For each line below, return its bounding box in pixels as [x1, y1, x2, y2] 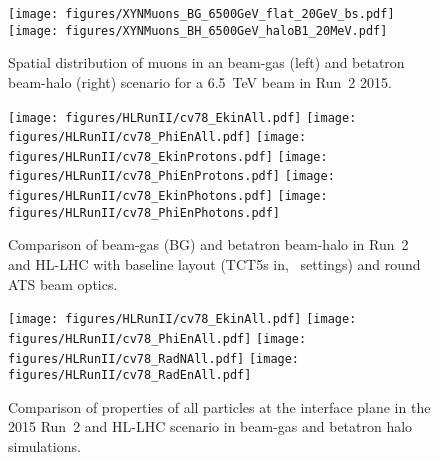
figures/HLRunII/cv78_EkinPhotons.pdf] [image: [8, 189, 328, 204]
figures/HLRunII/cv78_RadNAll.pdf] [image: [8, 351, 300, 366]
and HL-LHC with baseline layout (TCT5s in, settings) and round [8, 254, 421, 275]
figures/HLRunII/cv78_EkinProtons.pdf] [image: [8, 149, 328, 164]
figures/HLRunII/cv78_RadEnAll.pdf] [8, 368, 252, 383]
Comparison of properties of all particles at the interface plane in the [8, 396, 431, 417]
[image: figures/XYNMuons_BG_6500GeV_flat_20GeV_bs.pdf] [8, 7, 395, 21]
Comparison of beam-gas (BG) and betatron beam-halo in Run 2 [8, 234, 409, 255]
